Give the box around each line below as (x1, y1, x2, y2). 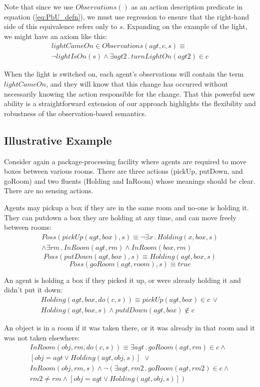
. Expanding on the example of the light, (122, 21, 247, 32)
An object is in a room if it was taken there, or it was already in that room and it (4, 322, 255, 333)
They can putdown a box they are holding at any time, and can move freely (4, 212, 236, 222)
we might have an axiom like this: (4, 31, 107, 41)
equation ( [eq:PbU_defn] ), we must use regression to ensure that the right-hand (4, 11, 249, 22)
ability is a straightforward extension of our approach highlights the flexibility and (4, 98, 256, 109)
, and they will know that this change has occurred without (46, 79, 228, 89)
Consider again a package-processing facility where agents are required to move (4, 156, 246, 166)
